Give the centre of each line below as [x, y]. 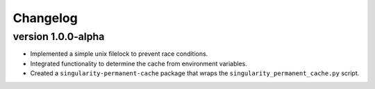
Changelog [45, 18]
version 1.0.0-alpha [59, 37]
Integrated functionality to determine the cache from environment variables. [139, 63]
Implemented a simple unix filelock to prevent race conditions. [119, 54]
